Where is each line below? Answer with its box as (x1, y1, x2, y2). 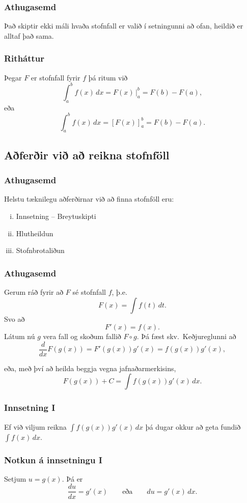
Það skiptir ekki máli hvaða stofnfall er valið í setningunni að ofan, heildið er (4, 20, 243, 31)
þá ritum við (88, 72, 128, 82)
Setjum (4, 473, 26, 484)
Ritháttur (4, 52, 45, 65)
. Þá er (62, 473, 83, 484)
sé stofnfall (72, 287, 106, 297)
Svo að (4, 313, 25, 324)
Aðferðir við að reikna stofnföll (4, 147, 170, 162)
